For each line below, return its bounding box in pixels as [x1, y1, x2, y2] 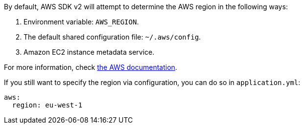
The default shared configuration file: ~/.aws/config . [23, 33, 201, 41]
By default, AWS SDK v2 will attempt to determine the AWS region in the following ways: [4, 2, 288, 11]
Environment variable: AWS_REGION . [23, 18, 139, 26]
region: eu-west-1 [12, 101, 83, 109]
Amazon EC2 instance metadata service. [23, 48, 155, 56]
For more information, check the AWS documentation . [4, 63, 177, 71]
